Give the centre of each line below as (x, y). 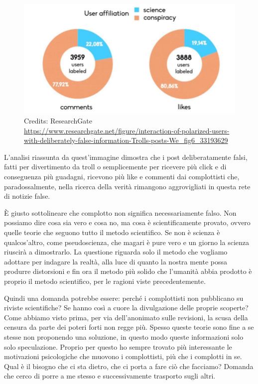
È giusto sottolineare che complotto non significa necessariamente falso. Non (120, 212)
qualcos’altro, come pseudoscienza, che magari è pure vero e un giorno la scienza (127, 242)
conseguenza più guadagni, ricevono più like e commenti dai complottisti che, (122, 177)
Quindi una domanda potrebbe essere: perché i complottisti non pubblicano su (124, 298)
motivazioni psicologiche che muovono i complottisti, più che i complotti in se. (123, 356)
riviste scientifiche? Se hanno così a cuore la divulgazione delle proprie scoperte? (126, 308)
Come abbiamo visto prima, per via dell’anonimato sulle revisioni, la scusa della (126, 317)
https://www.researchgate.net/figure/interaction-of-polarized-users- (127, 130)
